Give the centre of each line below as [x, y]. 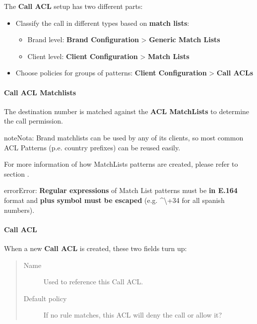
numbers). [19, 210]
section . [17, 173]
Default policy [45, 298]
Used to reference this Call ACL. [93, 282]
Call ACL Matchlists [40, 92]
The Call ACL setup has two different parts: [73, 6]
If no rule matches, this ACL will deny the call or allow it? [133, 315]
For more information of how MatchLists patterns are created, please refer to [121, 164]
